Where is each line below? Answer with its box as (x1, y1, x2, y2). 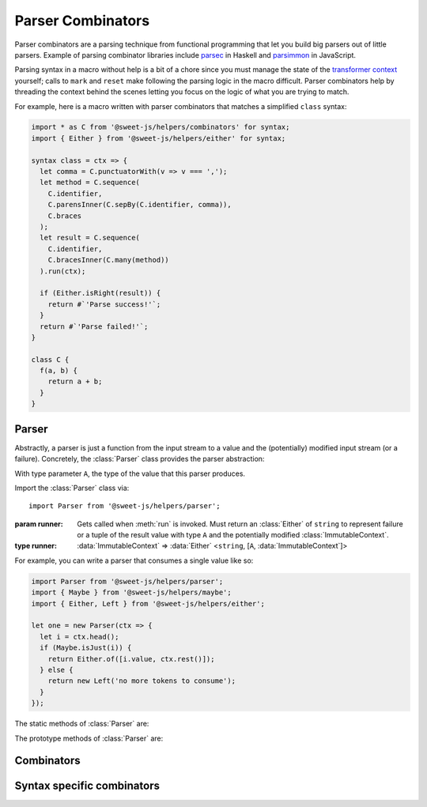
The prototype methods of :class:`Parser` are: (14, 733, 164, 743)
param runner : (14, 519, 63, 529)
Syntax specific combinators (14, 779, 160, 793)
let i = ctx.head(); (40, 632, 119, 641)
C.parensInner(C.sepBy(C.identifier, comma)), (47, 200, 232, 209)
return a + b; (47, 377, 103, 387)
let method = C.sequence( (40, 178, 140, 187)
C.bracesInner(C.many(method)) (47, 255, 169, 265)
